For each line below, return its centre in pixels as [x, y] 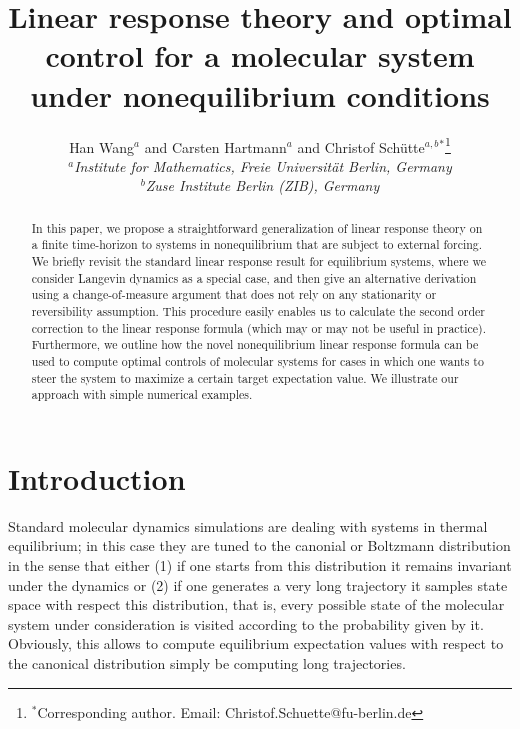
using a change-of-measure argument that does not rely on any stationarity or [234, 294]
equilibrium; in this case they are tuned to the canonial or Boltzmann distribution [259, 545]
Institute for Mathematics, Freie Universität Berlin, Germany [263, 165]
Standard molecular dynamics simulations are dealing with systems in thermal [248, 525]
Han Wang [102, 146]
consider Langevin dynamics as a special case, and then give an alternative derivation [254, 277]
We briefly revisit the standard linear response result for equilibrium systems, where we [259, 261]
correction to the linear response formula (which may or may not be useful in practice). [259, 327]
